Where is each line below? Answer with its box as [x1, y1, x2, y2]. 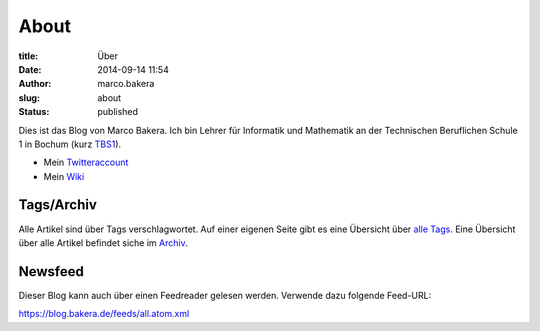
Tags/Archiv [18, 196, 97, 214]
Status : [18, 106, 50, 118]
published [97, 106, 139, 118]
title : [18, 50, 39, 62]
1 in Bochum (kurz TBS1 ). [18, 138, 122, 150]
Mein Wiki [43, 170, 85, 182]
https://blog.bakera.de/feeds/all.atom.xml [18, 308, 190, 320]
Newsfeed [18, 263, 85, 280]
